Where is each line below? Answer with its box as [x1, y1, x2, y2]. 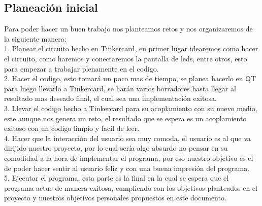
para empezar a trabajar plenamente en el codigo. [4, 63, 159, 74]
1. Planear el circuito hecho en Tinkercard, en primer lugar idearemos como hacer [4, 43, 258, 54]
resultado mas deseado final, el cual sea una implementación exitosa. [4, 93, 217, 104]
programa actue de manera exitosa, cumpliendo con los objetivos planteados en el [4, 182, 257, 193]
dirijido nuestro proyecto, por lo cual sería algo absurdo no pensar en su [4, 143, 228, 153]
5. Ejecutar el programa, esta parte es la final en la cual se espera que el [4, 173, 229, 183]
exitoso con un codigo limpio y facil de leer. [4, 123, 140, 133]
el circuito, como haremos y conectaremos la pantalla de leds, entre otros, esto [4, 53, 247, 63]
